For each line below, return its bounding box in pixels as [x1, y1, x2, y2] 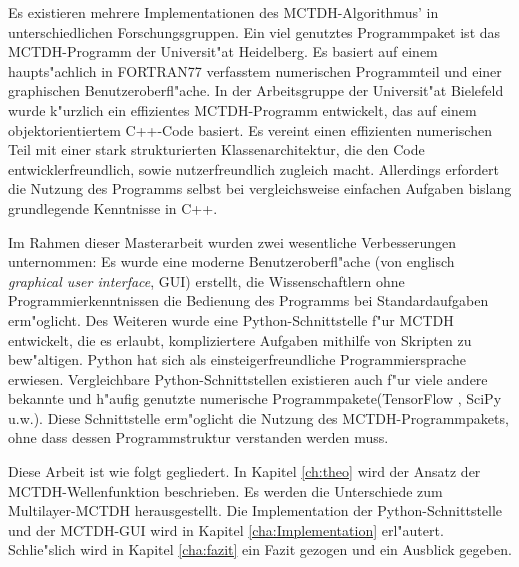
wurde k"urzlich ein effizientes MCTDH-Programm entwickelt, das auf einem [8, 99, 477, 120]
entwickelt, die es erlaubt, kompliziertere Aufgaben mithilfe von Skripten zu [8, 329, 472, 350]
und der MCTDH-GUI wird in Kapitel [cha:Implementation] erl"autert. [8, 519, 444, 540]
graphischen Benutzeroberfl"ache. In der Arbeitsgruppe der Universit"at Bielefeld [8, 80, 504, 101]
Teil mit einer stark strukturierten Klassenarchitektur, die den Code [8, 139, 425, 160]
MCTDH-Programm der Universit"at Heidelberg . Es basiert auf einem [8, 41, 438, 62]
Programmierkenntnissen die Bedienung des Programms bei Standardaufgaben [8, 290, 489, 311]
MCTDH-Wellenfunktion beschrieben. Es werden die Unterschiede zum [8, 480, 443, 501]
